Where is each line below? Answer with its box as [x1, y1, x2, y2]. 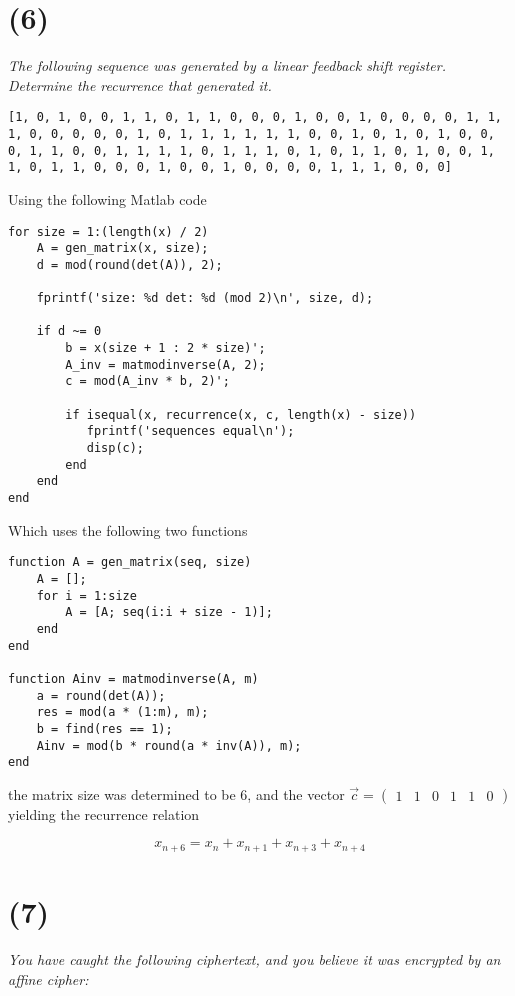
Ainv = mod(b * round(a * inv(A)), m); [36, 738, 302, 753]
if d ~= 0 [36, 324, 102, 339]
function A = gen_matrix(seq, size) [8, 555, 252, 570]
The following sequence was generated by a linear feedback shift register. [8, 55, 447, 76]
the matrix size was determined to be [8, 783, 236, 804]
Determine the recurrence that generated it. [8, 74, 272, 95]
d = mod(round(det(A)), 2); [36, 257, 223, 272]
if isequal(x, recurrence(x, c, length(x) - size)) [65, 407, 417, 422]
